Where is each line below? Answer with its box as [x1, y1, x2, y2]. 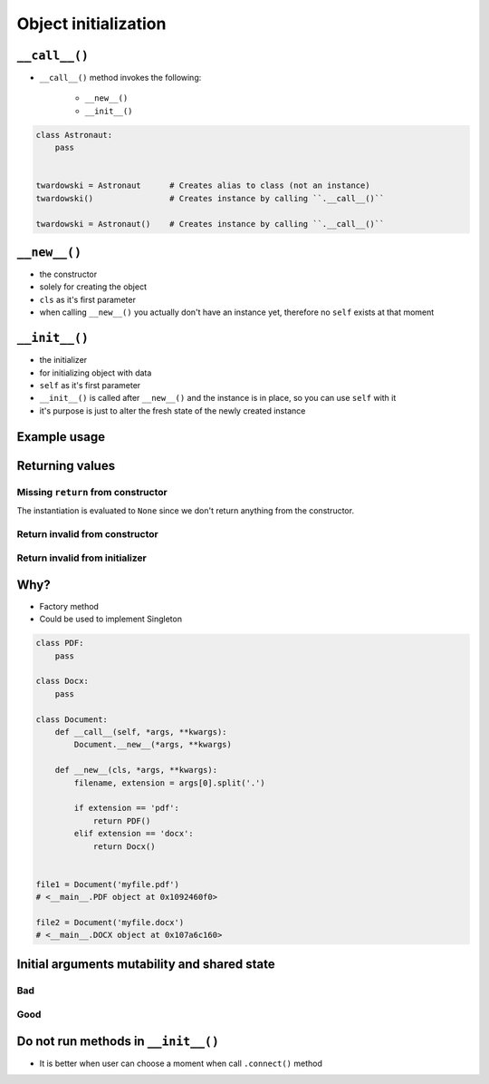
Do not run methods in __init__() [16, 1033, 219, 1049]
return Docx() [92, 841, 156, 852]
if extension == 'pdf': [73, 803, 180, 814]
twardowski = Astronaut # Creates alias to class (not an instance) [35, 181, 370, 190]
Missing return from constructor [16, 485, 168, 498]
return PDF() [92, 815, 151, 825]
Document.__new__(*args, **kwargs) [73, 739, 233, 750]
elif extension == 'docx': [73, 828, 194, 839]
